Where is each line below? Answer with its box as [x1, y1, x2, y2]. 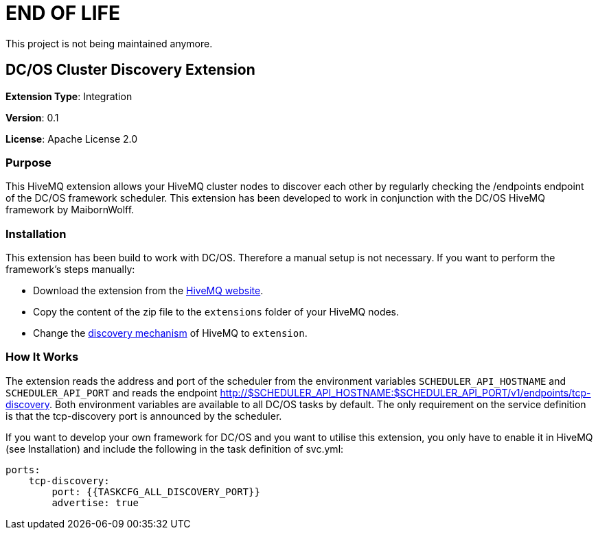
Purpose [5, 155, 51, 169]
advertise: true [51, 497, 139, 508]
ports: [5, 464, 41, 475]
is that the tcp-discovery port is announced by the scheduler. [5, 409, 282, 422]
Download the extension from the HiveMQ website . [33, 285, 264, 297]
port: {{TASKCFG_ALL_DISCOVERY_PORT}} [51, 486, 260, 497]
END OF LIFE [5, 1, 120, 25]
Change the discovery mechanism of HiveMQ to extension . [33, 327, 308, 340]
